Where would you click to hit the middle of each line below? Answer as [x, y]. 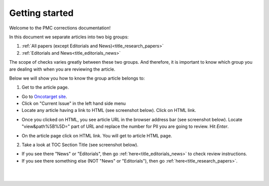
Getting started [41, 13]
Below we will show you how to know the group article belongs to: [77, 78]
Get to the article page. [45, 88]
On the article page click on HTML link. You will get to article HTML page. [97, 136]
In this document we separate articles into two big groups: [69, 37]
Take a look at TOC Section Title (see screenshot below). [80, 145]
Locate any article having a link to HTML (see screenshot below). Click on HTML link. [109, 110]
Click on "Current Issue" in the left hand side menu [74, 103]
